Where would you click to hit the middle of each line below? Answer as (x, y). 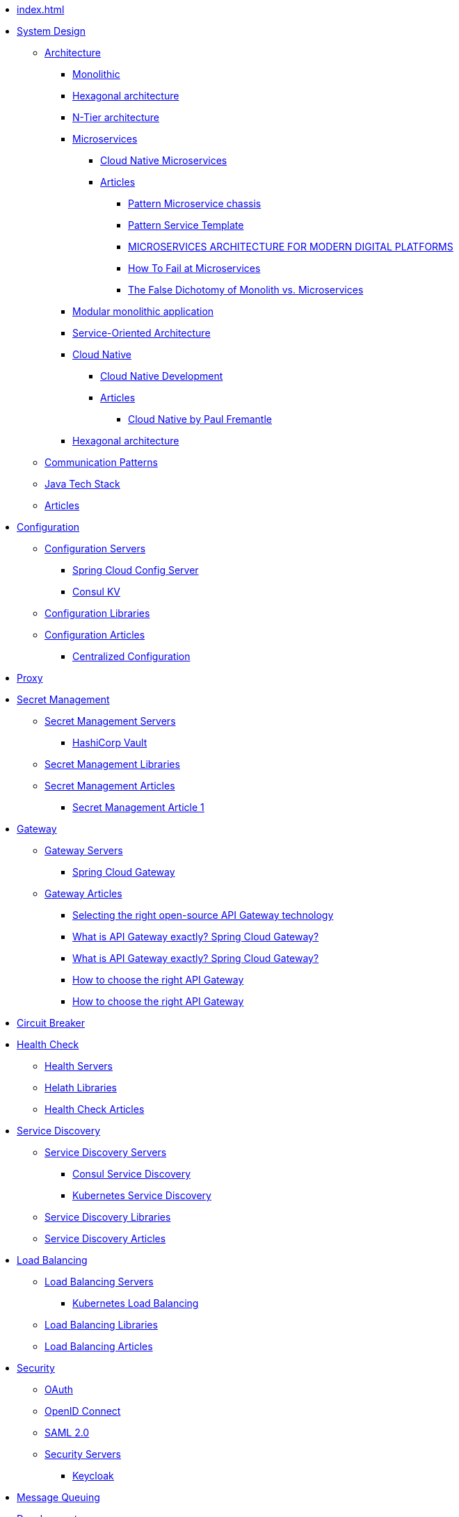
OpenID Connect (83, 1411)
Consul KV (96, 592)
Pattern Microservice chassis (195, 203)
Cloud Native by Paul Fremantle (200, 419)
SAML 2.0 (67, 1432)
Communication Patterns (101, 462)
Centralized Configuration (131, 656)
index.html (41, 9)
